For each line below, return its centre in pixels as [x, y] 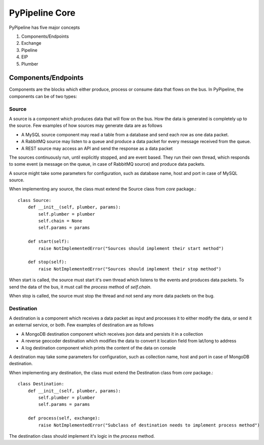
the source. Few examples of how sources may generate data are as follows [86, 125]
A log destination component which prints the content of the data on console [99, 347]
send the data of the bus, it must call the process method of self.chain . [80, 287]
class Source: [34, 200]
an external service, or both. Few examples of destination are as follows [81, 325]
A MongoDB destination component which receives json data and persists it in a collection [112, 334]
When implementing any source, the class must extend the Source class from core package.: [103, 189]
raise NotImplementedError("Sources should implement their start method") [131, 248]
